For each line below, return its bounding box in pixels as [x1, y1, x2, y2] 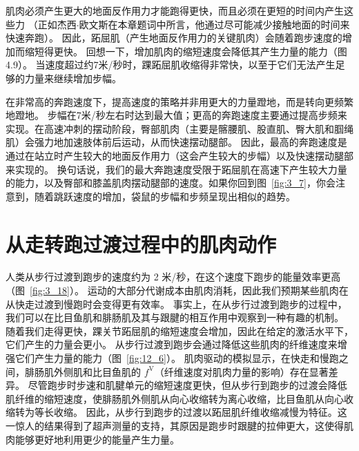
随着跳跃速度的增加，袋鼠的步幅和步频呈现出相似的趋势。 [34, 189, 295, 203]
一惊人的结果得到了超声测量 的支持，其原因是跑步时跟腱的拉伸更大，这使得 [6, 418, 344, 432]
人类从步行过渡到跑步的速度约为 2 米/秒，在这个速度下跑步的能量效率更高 [6, 269, 341, 284]
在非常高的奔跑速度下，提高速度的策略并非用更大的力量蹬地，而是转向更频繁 [6, 94, 353, 108]
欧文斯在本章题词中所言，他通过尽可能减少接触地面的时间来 [79, 17, 350, 31]
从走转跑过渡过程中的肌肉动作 [6, 229, 277, 258]
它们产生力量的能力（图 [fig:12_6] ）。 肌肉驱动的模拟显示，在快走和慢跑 [14, 351, 339, 365]
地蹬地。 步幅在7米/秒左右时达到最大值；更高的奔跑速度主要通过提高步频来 [6, 108, 347, 122]
